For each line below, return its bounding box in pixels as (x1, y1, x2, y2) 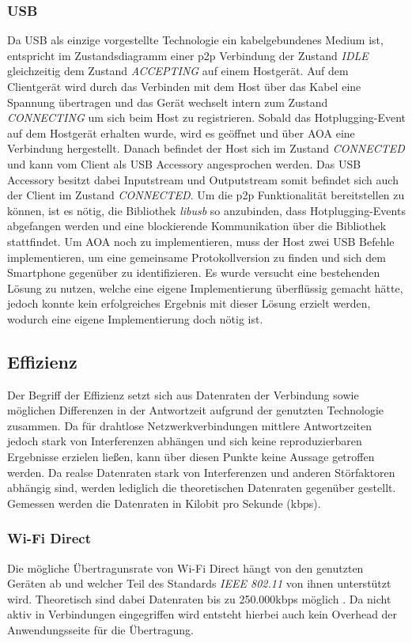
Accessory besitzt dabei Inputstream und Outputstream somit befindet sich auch (7, 171, 399, 187)
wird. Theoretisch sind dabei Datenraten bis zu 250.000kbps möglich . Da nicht (7, 590, 391, 607)
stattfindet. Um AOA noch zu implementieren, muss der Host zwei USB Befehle (7, 233, 395, 249)
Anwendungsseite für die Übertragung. (7, 622, 194, 638)
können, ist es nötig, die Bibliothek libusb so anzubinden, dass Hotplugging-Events (7, 202, 406, 218)
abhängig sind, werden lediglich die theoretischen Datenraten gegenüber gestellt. (7, 479, 396, 496)
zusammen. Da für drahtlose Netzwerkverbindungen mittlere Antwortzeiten (7, 417, 372, 433)
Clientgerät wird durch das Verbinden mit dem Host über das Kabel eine (7, 78, 361, 94)
